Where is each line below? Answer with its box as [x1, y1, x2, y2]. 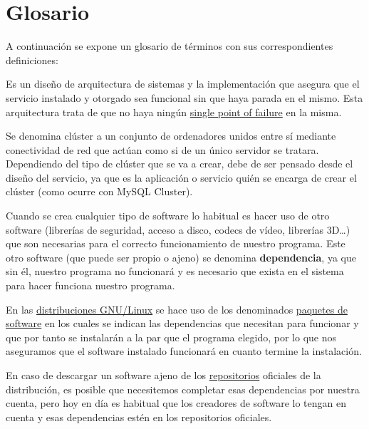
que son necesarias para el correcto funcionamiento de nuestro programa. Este [6, 236, 345, 251]
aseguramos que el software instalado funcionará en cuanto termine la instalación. [6, 343, 362, 358]
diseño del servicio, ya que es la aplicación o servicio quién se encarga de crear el [6, 170, 357, 185]
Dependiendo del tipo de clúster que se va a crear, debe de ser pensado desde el [6, 156, 353, 171]
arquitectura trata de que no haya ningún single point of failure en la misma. [6, 104, 342, 119]
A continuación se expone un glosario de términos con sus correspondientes [6, 38, 333, 53]
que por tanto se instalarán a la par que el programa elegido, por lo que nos [6, 329, 337, 344]
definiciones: [6, 52, 58, 67]
